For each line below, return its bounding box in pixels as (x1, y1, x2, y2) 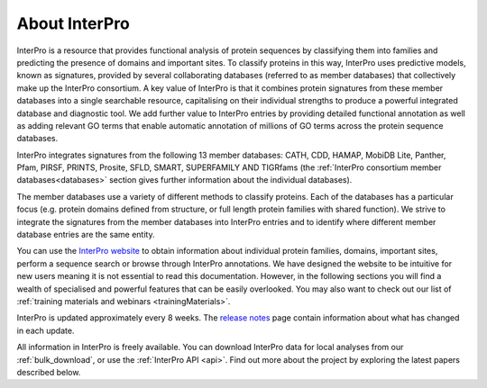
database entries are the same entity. (16, 230, 155, 240)
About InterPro (16, 14, 130, 33)
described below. (16, 366, 81, 377)
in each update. (16, 325, 75, 336)
